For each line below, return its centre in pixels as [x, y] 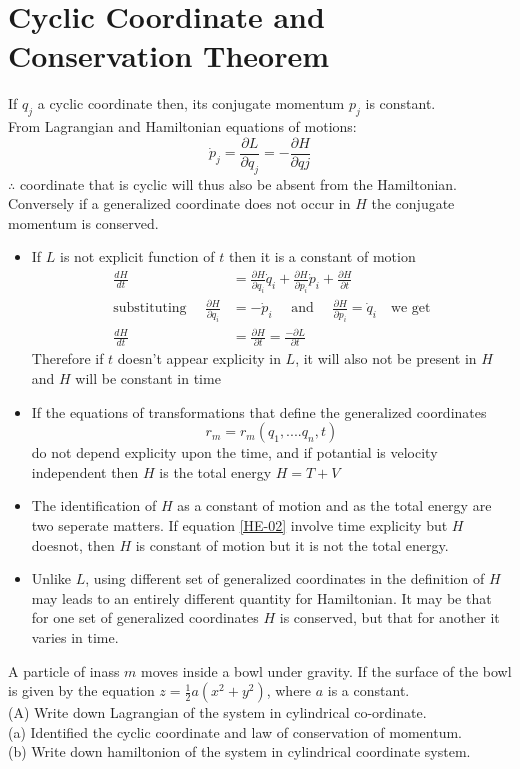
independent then [85, 471]
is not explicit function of [137, 256]
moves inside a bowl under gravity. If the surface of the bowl [326, 670]
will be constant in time [148, 378]
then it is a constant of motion [322, 256]
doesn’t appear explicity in [199, 358]
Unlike [51, 578]
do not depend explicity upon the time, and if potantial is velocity [234, 452]
